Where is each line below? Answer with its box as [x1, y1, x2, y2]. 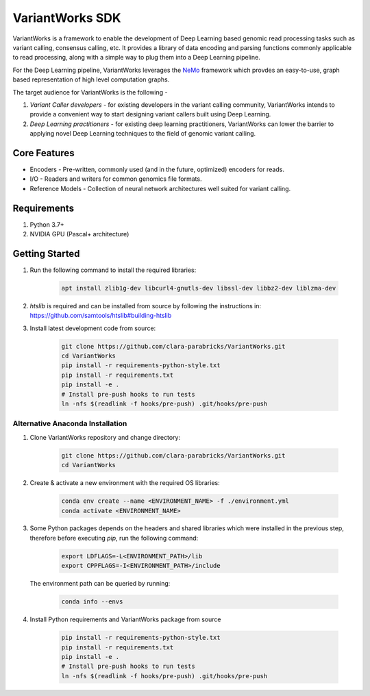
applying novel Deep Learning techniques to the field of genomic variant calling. [29, 129, 256, 138]
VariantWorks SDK [12, 10, 121, 25]
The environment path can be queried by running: [29, 580, 171, 588]
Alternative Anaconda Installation [12, 419, 127, 428]
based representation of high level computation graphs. [12, 75, 170, 84]
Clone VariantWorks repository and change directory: [29, 433, 181, 441]
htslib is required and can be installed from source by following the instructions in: [29, 301, 262, 310]
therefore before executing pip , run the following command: [29, 534, 199, 542]
